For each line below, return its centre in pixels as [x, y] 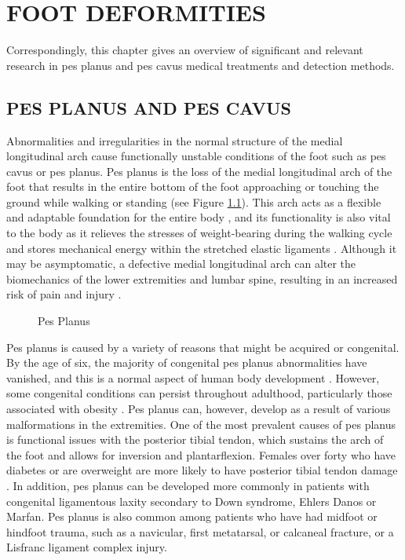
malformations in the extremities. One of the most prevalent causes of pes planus [201, 424]
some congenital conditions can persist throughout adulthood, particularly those [199, 393]
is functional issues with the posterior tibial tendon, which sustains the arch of [195, 439]
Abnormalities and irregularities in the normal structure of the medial [175, 140]
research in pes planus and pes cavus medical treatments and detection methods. [201, 65]
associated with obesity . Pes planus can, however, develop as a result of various [199, 409]
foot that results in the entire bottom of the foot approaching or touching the [193, 187]
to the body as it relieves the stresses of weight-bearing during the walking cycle [199, 233]
